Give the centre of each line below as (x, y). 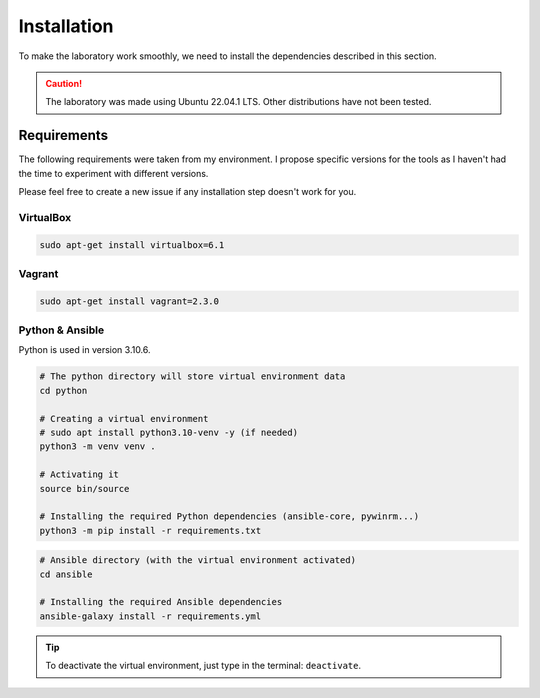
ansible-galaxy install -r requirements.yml (150, 616)
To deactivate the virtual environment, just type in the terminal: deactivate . (203, 666)
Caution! (64, 83)
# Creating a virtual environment (124, 418)
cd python (63, 390)
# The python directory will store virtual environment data (192, 376)
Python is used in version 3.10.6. (84, 350)
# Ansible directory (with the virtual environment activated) (198, 560)
